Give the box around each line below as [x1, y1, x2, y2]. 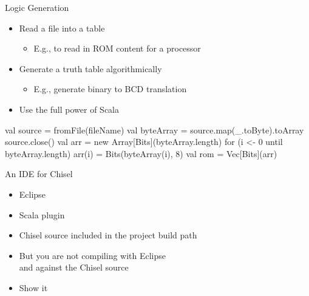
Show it [19, 281, 48, 294]
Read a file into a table [19, 21, 105, 34]
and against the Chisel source [19, 261, 129, 274]
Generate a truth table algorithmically [19, 62, 162, 75]
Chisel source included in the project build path [19, 229, 197, 241]
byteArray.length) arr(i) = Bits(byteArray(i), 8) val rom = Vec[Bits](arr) [5, 147, 277, 160]
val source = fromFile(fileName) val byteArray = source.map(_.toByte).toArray [5, 123, 304, 136]
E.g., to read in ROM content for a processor [33, 42, 201, 55]
